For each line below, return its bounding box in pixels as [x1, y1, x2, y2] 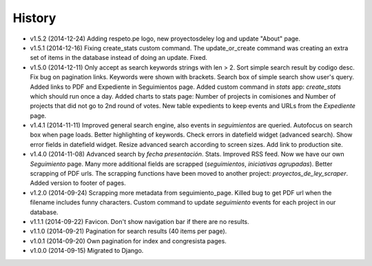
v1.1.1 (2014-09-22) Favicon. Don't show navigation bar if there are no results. [30, 217, 249, 225]
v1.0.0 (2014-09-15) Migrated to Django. [30, 247, 144, 255]
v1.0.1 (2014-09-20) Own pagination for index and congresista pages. [30, 236, 227, 245]
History [12, 10, 56, 25]
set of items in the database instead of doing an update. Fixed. [30, 54, 208, 62]
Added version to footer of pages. [30, 179, 127, 187]
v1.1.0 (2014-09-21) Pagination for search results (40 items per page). [30, 227, 227, 236]
